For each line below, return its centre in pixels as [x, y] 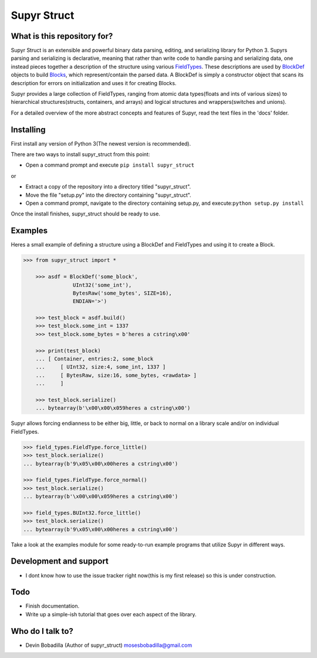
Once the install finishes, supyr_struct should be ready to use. [86, 214]
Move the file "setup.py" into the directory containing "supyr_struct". [108, 195]
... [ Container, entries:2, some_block [95, 359]
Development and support [60, 561]
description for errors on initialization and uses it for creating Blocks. [94, 83]
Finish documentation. [53, 606]
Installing [28, 129]
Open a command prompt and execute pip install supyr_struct [110, 165]
